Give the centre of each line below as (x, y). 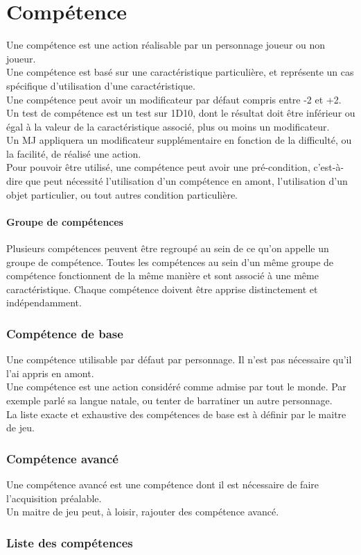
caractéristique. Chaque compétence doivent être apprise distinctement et (162, 289)
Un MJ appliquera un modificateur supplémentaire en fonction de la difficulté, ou (179, 140)
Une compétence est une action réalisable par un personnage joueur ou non (166, 45)
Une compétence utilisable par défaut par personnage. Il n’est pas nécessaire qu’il (179, 359)
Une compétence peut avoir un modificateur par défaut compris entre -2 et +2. (174, 99)
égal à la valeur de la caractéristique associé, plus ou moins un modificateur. (168, 126)
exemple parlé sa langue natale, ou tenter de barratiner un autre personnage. (169, 400)
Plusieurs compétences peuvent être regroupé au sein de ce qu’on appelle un (168, 248)
